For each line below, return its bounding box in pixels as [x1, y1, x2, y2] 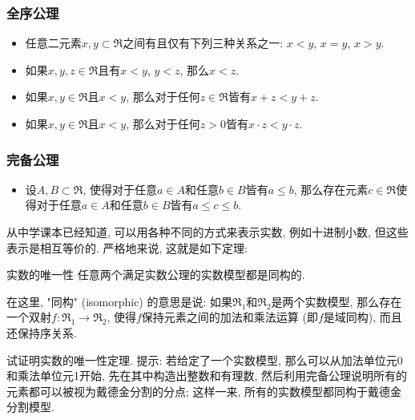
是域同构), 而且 [323, 309, 402, 325]
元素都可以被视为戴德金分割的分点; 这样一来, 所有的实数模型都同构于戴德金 [6, 382, 402, 399]
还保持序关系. [6, 324, 77, 341]
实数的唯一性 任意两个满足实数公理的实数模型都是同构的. [6, 266, 305, 283]
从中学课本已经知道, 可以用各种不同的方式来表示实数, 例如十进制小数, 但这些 [6, 224, 409, 240]
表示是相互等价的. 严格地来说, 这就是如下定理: [6, 239, 248, 256]
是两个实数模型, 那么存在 [271, 293, 402, 309]
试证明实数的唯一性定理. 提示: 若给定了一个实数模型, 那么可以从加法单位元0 [6, 351, 403, 368]
